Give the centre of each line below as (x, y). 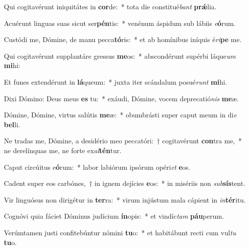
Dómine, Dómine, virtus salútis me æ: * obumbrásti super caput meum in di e (120, 115)
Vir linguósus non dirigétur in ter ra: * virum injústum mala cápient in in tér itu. (125, 199)
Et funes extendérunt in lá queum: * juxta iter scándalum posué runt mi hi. (116, 81)
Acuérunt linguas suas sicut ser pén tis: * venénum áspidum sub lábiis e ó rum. (120, 23)
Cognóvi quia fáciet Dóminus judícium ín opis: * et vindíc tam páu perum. (114, 216)
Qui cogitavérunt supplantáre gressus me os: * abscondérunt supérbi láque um (120, 56)
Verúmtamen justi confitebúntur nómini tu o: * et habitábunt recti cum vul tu (120, 232)
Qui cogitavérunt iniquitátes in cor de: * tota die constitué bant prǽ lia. (110, 6)
